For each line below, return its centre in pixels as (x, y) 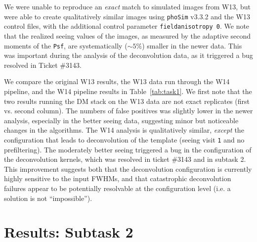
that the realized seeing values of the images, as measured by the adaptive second (128, 35)
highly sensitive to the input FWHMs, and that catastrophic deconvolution (118, 178)
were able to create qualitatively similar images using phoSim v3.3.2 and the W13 (127, 16)
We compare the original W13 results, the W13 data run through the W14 (117, 81)
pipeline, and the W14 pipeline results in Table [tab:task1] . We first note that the (128, 91)
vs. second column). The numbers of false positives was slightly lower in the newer (128, 111)
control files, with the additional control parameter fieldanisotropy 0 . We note (127, 26)
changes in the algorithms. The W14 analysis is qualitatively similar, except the (124, 130)
